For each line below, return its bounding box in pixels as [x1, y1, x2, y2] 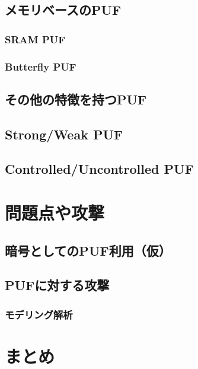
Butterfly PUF [5, 59, 76, 74]
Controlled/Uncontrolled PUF [5, 160, 194, 178]
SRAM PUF [5, 31, 66, 46]
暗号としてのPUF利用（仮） [5, 241, 171, 259]
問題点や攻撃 [5, 201, 105, 224]
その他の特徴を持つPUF [5, 90, 147, 108]
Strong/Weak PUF [5, 125, 123, 143]
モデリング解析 [5, 307, 73, 322]
